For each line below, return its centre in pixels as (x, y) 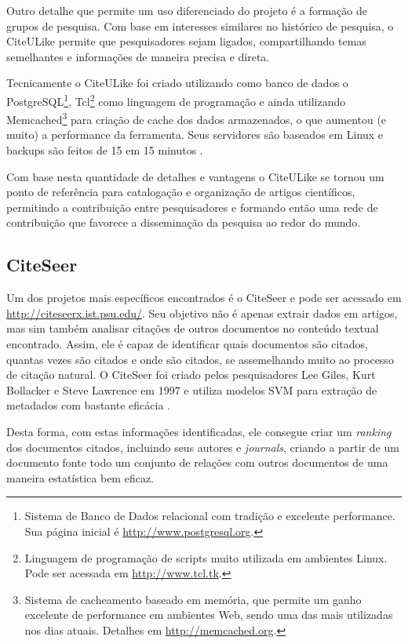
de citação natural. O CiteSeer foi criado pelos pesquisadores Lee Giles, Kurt (191, 375)
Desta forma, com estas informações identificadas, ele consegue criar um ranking (199, 431)
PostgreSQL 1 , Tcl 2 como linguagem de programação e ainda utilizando (176, 100)
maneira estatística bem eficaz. (80, 477)
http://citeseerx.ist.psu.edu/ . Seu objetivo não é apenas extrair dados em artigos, (202, 313)
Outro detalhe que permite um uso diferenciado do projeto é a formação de (187, 10)
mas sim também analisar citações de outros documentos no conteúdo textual (193, 328)
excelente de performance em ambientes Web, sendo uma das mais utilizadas (209, 615)
